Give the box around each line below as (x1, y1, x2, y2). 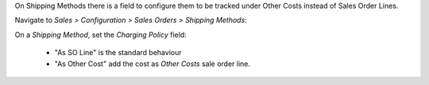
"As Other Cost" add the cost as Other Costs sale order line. (54, 59, 250, 68)
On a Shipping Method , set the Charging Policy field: (14, 30, 187, 39)
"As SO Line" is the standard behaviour (54, 48, 182, 57)
